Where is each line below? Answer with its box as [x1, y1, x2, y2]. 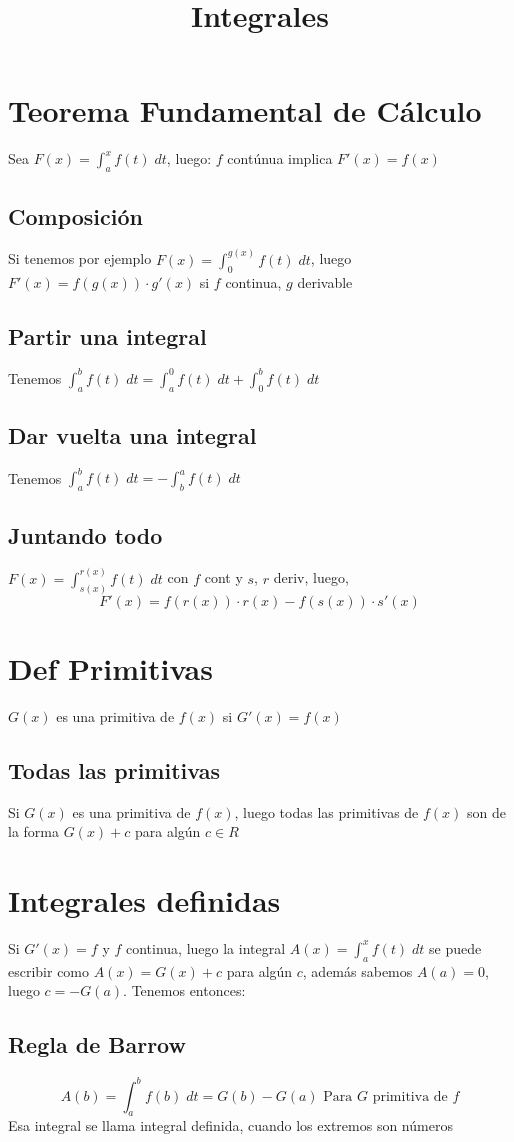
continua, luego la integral [125, 937, 286, 958]
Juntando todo [8, 519, 163, 550]
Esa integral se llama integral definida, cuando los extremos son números [8, 1115, 453, 1136]
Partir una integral [8, 320, 207, 351]
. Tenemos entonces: [123, 980, 246, 1001]
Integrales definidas [8, 879, 281, 920]
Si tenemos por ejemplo [8, 248, 152, 269]
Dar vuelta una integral [8, 420, 257, 451]
